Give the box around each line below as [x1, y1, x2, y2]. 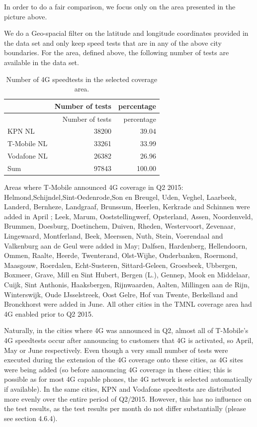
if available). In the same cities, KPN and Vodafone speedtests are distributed [4, 383, 242, 394]
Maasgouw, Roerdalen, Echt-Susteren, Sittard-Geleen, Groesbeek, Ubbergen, [4, 259, 238, 270]
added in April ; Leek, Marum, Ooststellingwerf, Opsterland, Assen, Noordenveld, [4, 211, 253, 221]
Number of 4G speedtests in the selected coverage [6, 74, 158, 84]
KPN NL [7, 126, 35, 136]
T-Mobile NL [7, 138, 48, 149]
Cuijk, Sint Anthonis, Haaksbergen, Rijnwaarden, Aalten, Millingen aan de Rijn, [4, 279, 250, 289]
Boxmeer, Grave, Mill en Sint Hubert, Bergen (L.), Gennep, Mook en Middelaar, [4, 269, 250, 280]
